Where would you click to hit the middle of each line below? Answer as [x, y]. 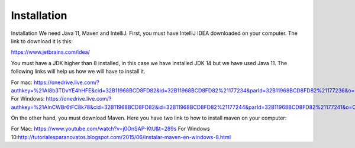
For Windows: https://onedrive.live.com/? [61, 99]
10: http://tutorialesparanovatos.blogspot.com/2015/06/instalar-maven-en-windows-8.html [121, 137]
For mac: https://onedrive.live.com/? [55, 82]
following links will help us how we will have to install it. [78, 72]
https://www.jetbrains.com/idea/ [50, 52]
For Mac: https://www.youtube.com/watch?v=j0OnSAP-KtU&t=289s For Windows [110, 129]
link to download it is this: [42, 41]
